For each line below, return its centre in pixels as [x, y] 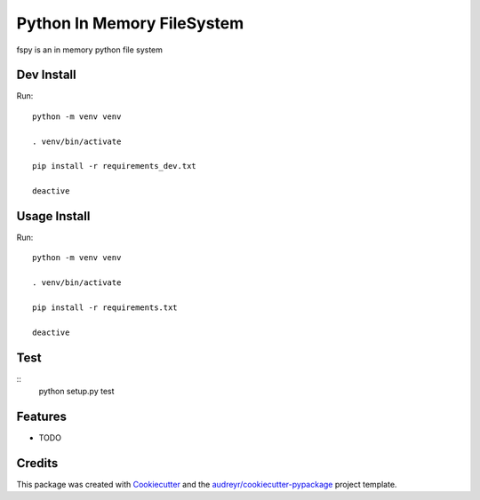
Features [41, 416]
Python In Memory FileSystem [130, 23]
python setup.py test [76, 392]
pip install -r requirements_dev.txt [115, 166]
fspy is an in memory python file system [90, 50]
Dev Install [46, 75]
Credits [37, 463]
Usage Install [53, 216]
